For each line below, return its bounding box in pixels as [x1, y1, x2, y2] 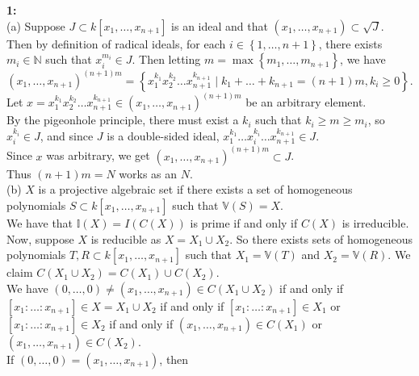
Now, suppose [6, 230, 74, 247]
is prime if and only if [190, 214, 298, 231]
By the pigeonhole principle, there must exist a [6, 111, 239, 128]
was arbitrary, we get [46, 147, 150, 164]
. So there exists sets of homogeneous [229, 230, 413, 247]
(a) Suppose [6, 17, 65, 34]
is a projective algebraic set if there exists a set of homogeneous [38, 181, 353, 198]
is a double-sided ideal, [107, 127, 220, 144]
